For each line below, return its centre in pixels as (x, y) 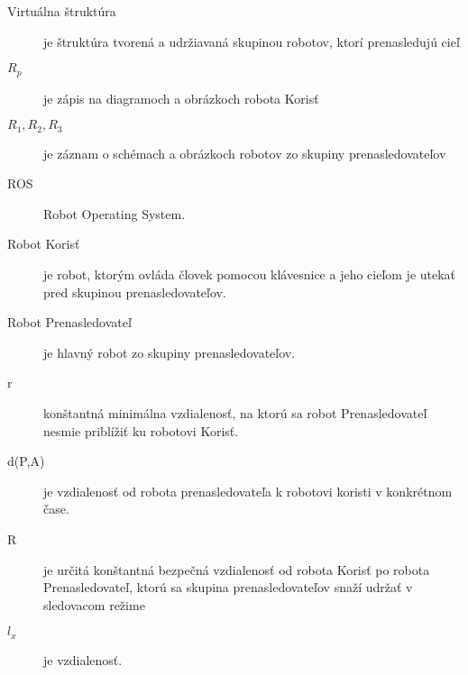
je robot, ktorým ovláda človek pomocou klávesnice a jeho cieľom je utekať (250, 274)
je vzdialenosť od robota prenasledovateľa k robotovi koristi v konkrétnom (248, 491)
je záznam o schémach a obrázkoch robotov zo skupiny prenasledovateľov (245, 153)
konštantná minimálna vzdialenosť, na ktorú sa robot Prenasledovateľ (235, 413)
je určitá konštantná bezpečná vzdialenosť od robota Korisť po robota (237, 569)
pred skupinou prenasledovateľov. (135, 292)
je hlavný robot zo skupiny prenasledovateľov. (170, 352)
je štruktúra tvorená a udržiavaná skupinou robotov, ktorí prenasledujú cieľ (252, 41)
